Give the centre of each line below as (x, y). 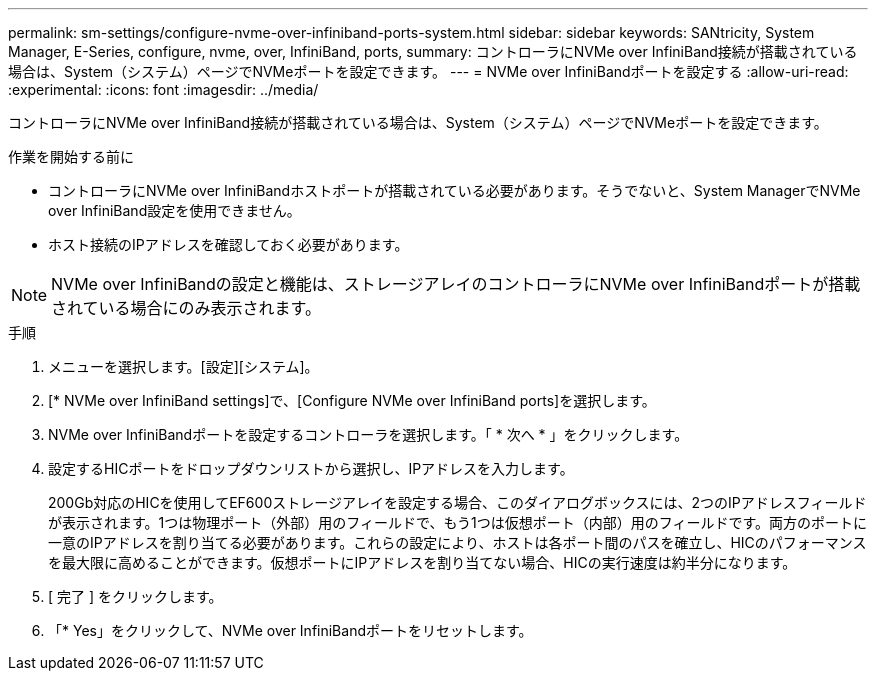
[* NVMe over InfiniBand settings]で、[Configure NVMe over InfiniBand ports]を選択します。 (352, 400)
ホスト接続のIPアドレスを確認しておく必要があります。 (228, 244)
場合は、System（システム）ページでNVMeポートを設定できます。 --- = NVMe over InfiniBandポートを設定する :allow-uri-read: (428, 71)
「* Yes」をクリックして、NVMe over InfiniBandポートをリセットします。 (290, 630)
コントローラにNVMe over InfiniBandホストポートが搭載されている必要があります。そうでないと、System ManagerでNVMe (454, 190)
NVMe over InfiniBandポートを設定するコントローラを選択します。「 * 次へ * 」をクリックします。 (368, 434)
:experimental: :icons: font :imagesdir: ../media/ (163, 89)
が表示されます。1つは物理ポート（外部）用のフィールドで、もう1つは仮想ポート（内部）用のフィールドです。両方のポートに (458, 522)
